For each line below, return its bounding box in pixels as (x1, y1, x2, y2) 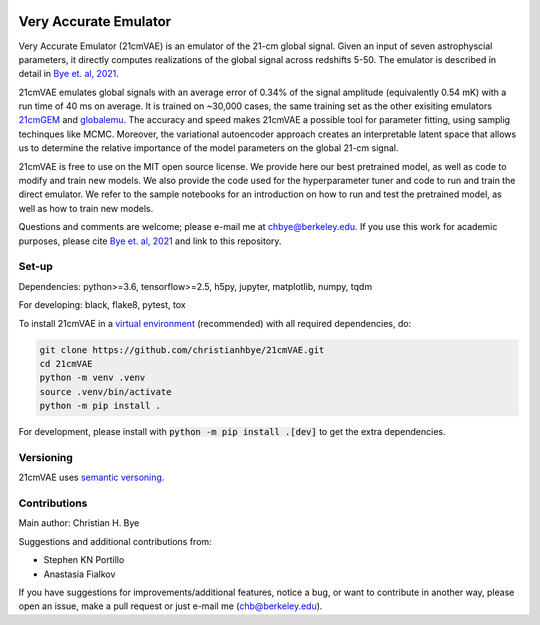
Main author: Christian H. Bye (18, 517, 140, 529)
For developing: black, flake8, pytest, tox (18, 299, 186, 311)
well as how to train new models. (18, 202, 154, 214)
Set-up (18, 260, 54, 274)
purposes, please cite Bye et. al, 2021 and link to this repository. (18, 235, 282, 247)
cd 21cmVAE (39, 358, 93, 369)
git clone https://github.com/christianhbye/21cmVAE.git (39, 344, 325, 355)
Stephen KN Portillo (43, 554, 125, 566)
